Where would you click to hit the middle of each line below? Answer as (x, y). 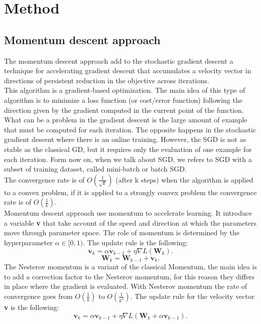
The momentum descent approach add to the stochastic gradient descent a (119, 60)
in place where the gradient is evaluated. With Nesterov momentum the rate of (126, 286)
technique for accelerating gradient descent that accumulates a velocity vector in (128, 70)
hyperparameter (28, 242)
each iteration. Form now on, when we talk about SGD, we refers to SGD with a (128, 159)
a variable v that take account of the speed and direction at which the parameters (130, 222)
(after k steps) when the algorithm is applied (184, 179)
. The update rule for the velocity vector (192, 296)
